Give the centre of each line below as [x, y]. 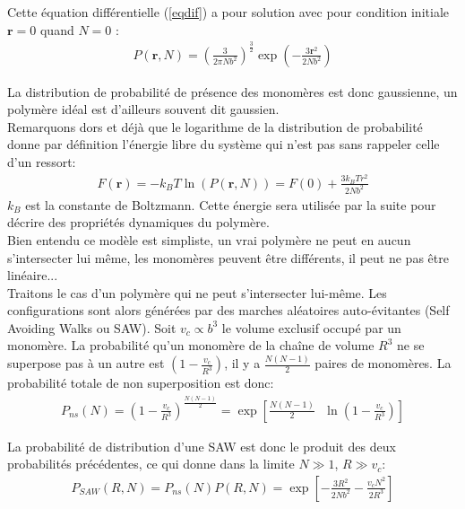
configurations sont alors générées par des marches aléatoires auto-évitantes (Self [228, 310]
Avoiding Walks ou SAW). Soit [92, 327]
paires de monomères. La [383, 363]
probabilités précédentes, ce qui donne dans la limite [151, 464]
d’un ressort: [42, 161]
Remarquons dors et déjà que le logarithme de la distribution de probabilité [215, 126]
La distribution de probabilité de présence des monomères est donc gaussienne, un [232, 91]
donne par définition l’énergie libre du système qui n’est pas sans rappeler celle [224, 144]
